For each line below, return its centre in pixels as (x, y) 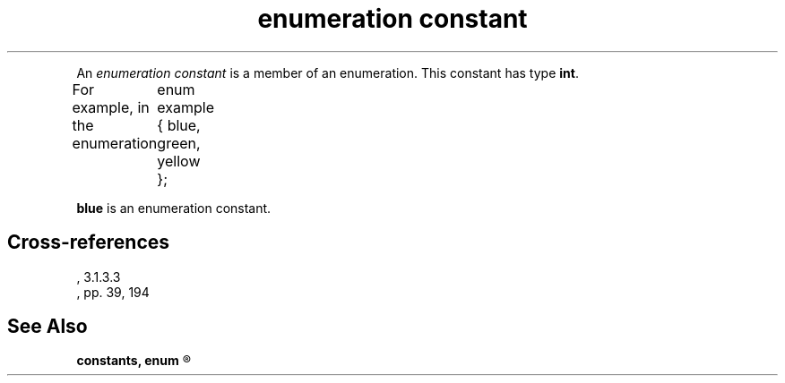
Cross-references (89, 243)
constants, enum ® (134, 361)
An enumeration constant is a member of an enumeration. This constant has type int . (328, 72)
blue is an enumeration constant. (174, 208)
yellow (179, 161)
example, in (111, 107)
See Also (47, 327)
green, (179, 143)
